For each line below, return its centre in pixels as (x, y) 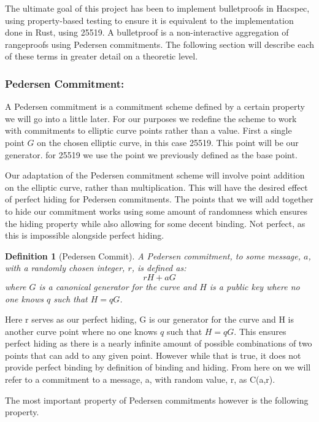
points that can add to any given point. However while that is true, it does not (153, 355)
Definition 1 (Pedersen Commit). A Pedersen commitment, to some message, (153, 255)
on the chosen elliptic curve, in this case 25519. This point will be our (168, 142)
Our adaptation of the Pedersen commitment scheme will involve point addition (155, 175)
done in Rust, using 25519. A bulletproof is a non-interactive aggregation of (147, 32)
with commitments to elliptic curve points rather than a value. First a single (148, 130)
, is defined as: (159, 268)
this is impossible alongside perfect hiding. (85, 235)
